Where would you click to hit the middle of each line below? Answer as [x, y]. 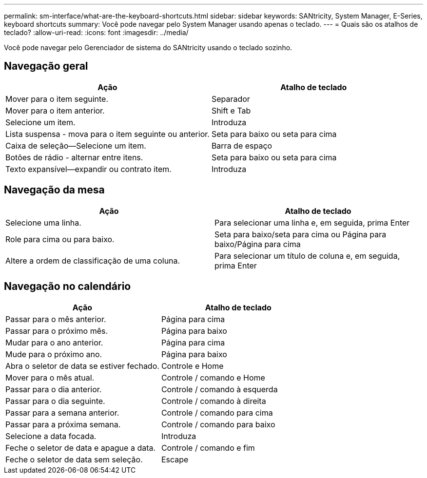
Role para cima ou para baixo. [60, 239]
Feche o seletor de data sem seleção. [74, 459]
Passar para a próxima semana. [63, 424]
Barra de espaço [242, 145]
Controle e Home [192, 366]
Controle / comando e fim [208, 448]
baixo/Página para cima [258, 244]
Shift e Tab [231, 110]
